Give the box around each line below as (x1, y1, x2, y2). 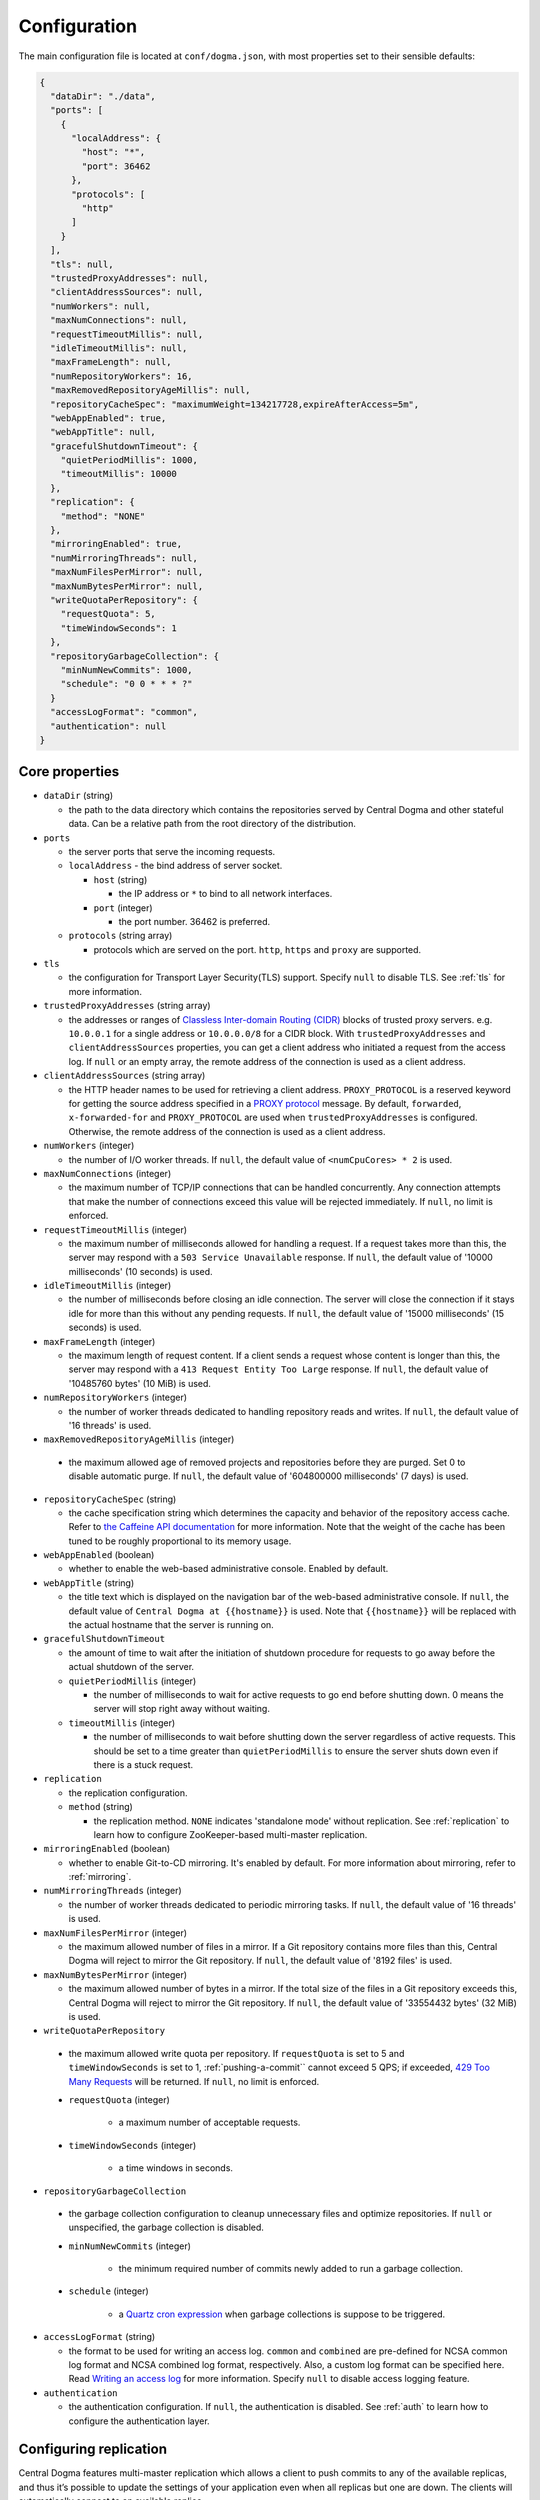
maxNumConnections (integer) (43, 1167, 172, 1179)
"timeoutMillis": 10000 (60, 468, 177, 480)
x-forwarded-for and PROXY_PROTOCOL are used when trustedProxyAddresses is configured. (68, 1111, 479, 1124)
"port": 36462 (81, 160, 151, 172)
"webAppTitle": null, (50, 426, 157, 438)
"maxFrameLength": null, (50, 356, 172, 368)
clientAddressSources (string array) (43, 1070, 206, 1082)
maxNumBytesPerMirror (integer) (43, 1968, 188, 1980)
